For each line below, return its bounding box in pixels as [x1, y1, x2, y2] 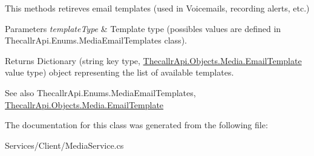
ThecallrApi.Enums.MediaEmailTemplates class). [5, 34, 187, 47]
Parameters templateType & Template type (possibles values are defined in [5, 22, 281, 34]
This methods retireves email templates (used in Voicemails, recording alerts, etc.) [5, 2, 310, 14]
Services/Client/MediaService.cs [5, 138, 124, 151]
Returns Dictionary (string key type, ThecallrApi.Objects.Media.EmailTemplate [5, 54, 302, 67]
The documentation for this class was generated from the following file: [5, 119, 268, 131]
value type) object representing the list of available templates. [5, 66, 234, 79]
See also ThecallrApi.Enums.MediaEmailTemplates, [5, 86, 196, 99]
